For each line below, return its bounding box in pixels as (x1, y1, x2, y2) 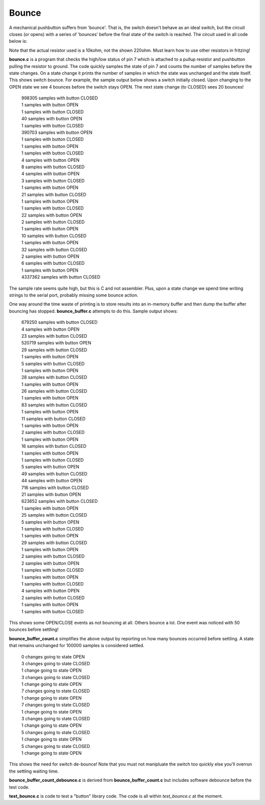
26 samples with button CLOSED (21, 388, 88, 394)
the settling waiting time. (9, 768, 59, 774)
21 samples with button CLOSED (21, 191, 87, 197)
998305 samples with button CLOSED (21, 95, 98, 101)
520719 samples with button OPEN (21, 340, 92, 346)
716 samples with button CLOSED (21, 485, 89, 491)
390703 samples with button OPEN (21, 129, 93, 135)
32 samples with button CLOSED (21, 247, 88, 252)
